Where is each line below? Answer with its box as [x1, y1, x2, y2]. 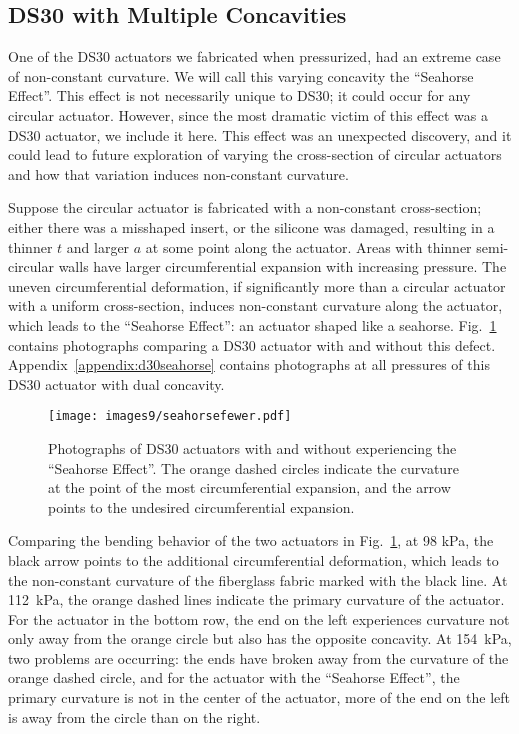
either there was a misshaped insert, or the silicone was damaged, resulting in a [8, 216, 495, 237]
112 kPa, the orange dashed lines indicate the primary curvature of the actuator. [8, 589, 505, 610]
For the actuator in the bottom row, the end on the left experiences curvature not [8, 608, 510, 629]
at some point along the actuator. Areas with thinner [145, 236, 472, 257]
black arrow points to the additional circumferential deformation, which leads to [8, 549, 499, 570]
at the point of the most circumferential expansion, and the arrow [48, 477, 451, 498]
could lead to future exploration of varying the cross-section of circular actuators [8, 144, 502, 165]
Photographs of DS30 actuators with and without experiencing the [48, 437, 457, 458]
